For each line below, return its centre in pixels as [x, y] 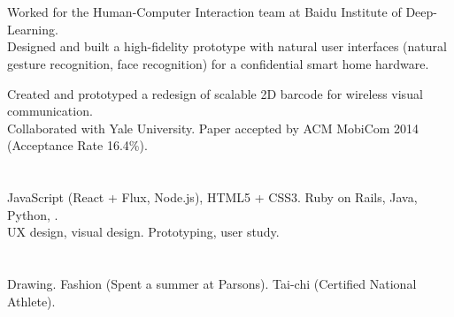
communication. [50, 111]
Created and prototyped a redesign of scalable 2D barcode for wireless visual [215, 93]
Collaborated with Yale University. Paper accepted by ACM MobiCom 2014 [213, 128]
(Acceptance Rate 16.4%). [77, 145]
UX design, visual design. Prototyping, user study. [143, 232]
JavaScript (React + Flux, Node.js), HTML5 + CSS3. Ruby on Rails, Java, [212, 197]
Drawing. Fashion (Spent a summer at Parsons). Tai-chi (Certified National [212, 284]
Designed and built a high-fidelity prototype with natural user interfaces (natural [227, 46]
